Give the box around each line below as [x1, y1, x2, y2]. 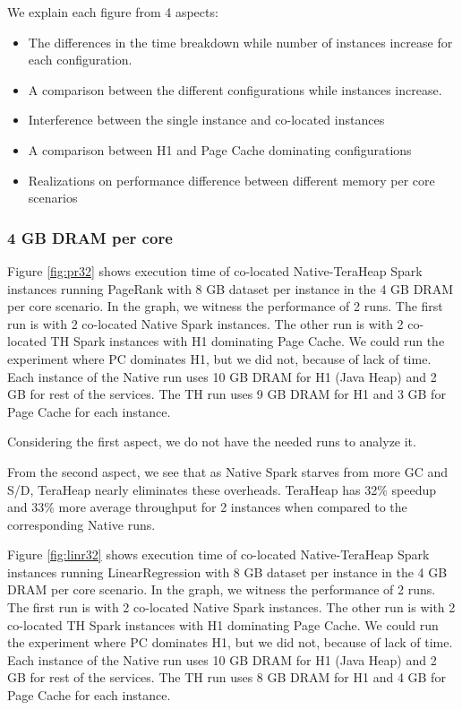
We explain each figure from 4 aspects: [7, 3, 218, 21]
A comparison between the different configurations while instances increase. [28, 80, 442, 99]
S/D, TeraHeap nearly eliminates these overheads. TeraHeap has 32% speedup [7, 480, 437, 498]
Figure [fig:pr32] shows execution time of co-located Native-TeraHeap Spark [7, 261, 423, 280]
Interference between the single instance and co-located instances [28, 110, 385, 129]
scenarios [28, 188, 78, 207]
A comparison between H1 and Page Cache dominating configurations [28, 140, 412, 159]
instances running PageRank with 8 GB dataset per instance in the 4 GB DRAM [7, 279, 453, 298]
